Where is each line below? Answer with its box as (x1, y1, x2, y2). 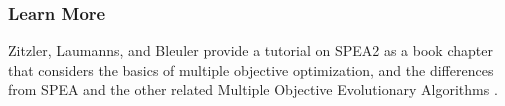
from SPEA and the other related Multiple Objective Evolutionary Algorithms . (8, 79, 498, 100)
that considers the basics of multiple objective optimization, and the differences (8, 59, 494, 80)
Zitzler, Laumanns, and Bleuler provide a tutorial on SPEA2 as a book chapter (8, 40, 493, 61)
